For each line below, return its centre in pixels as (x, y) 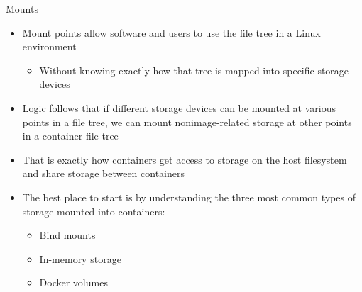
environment (49, 46)
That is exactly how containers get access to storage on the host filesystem (185, 159)
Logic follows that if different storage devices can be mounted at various (179, 107)
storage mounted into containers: (94, 211)
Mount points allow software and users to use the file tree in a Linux (171, 32)
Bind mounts (67, 235)
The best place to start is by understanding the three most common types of (189, 197)
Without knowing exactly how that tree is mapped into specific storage (194, 70)
